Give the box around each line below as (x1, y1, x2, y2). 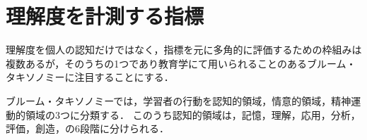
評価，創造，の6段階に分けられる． (6, 121, 169, 136)
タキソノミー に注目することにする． (6, 70, 174, 84)
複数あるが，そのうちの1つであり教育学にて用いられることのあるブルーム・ (6, 56, 356, 70)
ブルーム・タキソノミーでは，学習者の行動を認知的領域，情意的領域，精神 (6, 93, 351, 108)
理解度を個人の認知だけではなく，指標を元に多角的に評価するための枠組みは (6, 42, 362, 57)
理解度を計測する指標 (6, 1, 204, 30)
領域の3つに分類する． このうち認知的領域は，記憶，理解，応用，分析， (25, 107, 361, 122)
